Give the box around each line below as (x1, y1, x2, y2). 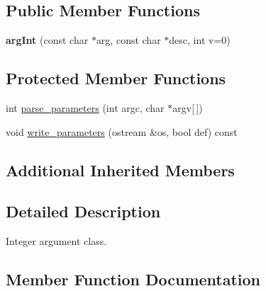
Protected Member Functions (6, 67, 226, 89)
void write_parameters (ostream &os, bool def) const (6, 124, 238, 139)
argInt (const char (6, 33, 89, 47)
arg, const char (96, 33, 161, 47)
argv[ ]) (172, 101, 203, 115)
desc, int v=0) (169, 33, 231, 47)
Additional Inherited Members (6, 159, 235, 181)
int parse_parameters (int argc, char (6, 101, 165, 115)
